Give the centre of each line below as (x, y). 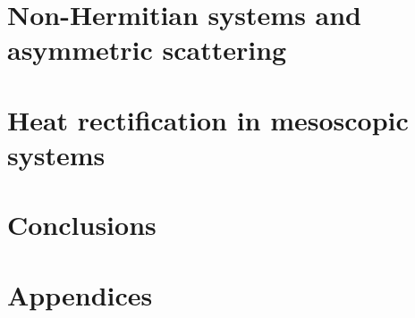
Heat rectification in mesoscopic (208, 119)
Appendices (80, 294)
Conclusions (82, 225)
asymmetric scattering (147, 50)
